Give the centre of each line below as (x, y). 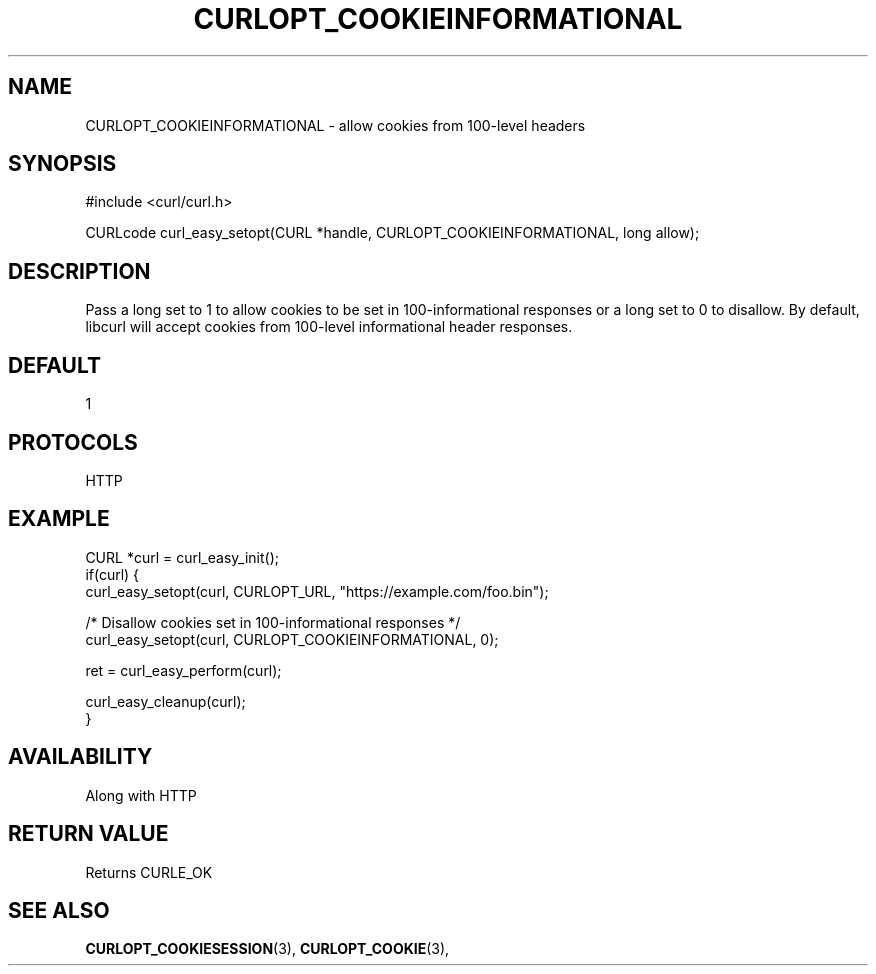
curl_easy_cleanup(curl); (165, 701)
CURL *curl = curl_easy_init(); (182, 557)
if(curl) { (112, 574)
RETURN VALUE (88, 834)
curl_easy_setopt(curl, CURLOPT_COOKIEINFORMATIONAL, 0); (292, 639)
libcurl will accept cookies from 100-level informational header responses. (329, 327)
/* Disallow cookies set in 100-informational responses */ (273, 622)
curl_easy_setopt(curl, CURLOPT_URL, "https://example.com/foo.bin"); (317, 591)
